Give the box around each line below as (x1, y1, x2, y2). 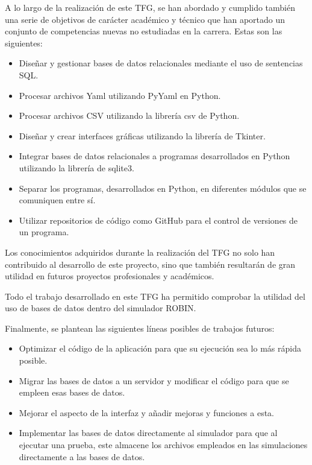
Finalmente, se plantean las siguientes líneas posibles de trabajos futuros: (5, 321, 275, 334)
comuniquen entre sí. (19, 194, 96, 206)
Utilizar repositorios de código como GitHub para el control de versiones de (19, 214, 298, 226)
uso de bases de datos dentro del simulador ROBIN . (5, 302, 196, 314)
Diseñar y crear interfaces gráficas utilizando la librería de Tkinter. (19, 129, 266, 142)
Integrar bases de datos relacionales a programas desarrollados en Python (19, 150, 290, 162)
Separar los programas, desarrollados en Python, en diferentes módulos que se (19, 182, 307, 194)
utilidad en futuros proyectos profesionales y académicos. (5, 270, 214, 282)
